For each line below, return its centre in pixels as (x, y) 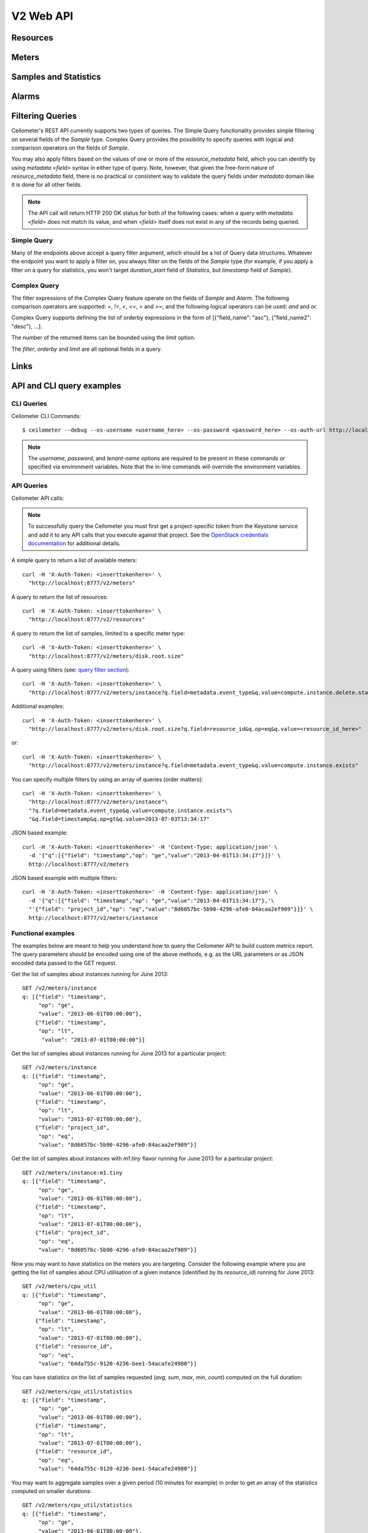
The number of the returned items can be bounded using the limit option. (103, 338)
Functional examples (43, 933)
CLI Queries (29, 403)
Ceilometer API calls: (38, 498)
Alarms (25, 97)
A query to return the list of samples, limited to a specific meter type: (98, 633)
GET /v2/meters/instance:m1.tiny (72, 1172)
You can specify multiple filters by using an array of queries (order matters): (107, 779)
